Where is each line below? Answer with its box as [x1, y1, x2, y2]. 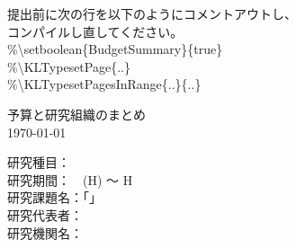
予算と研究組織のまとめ [7, 104, 146, 123]
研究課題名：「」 [7, 188, 102, 207]
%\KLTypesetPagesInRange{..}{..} [7, 75, 202, 93]
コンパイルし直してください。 [7, 22, 184, 40]
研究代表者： [7, 205, 83, 224]
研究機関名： [7, 223, 83, 242]
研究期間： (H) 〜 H [7, 170, 133, 189]
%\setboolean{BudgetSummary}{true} [7, 40, 223, 58]
